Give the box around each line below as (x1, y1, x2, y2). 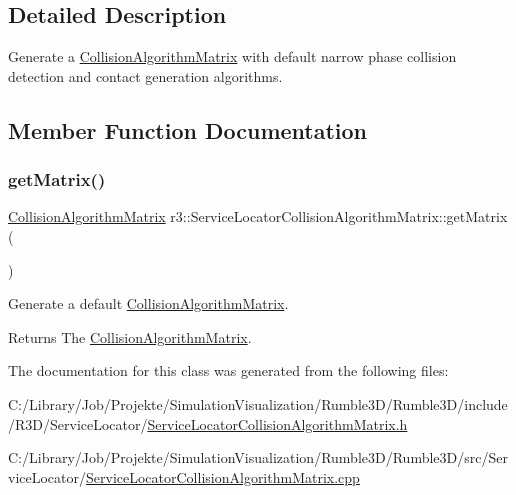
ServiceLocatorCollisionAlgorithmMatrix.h (147, 413, 408, 434)
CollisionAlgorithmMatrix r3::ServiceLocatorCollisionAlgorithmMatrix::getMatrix (8, 206, 508, 227)
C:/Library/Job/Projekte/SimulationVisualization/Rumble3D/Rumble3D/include (8, 393, 508, 414)
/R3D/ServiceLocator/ (8, 413, 148, 434)
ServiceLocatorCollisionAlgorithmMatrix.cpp (86, 466, 360, 487)
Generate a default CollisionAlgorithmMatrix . (8, 293, 289, 314)
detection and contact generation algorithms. (8, 65, 283, 86)
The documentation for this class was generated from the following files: (8, 360, 449, 381)
